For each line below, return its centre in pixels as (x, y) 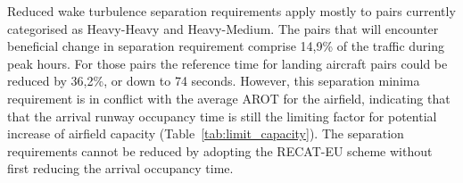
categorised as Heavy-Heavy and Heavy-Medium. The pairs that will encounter (223, 28)
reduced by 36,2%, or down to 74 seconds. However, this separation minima (214, 81)
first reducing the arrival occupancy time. (120, 168)
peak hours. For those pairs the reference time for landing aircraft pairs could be (227, 63)
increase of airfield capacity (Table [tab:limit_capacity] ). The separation (206, 133)
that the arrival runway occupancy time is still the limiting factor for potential (222, 116)
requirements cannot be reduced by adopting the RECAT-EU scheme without (220, 150)
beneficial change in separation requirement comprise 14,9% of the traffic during (226, 46)
